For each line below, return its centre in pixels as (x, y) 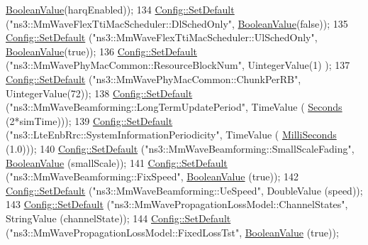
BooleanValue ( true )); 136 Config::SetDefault (101, 51)
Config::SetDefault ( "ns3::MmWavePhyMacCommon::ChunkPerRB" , (154, 78)
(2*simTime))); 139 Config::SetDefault (89, 120)
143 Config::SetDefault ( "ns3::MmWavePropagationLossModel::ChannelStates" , (177, 204)
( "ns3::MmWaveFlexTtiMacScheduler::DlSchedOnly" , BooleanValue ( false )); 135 (177, 23)
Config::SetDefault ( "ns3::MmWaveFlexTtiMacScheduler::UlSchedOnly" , (162, 37)
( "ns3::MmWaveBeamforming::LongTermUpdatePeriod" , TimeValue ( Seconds (174, 107)
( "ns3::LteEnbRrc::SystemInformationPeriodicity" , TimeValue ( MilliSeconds (171, 135)
